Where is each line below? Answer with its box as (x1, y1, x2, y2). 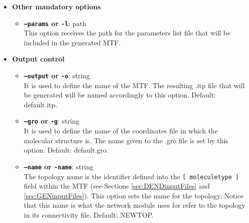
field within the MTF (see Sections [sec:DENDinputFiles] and (24, 181, 210, 191)
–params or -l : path (24, 18, 87, 28)
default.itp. (24, 99, 57, 109)
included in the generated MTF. (24, 37, 121, 47)
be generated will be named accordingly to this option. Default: (24, 90, 216, 100)
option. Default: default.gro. (24, 145, 108, 155)
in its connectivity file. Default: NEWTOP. (24, 210, 154, 220)
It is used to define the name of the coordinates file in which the (24, 126, 218, 136)
